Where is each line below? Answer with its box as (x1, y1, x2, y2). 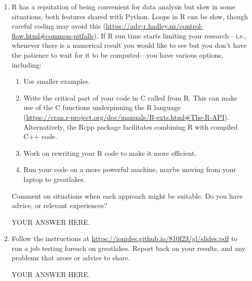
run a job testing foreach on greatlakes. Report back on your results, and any (11, 243, 246, 253)
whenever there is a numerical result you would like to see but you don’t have (11, 40, 247, 50)
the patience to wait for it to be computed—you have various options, (11, 49, 223, 60)
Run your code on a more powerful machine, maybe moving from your (23, 164, 236, 175)
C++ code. (23, 131, 57, 141)
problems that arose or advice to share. (11, 252, 130, 263)
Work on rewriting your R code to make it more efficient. (23, 147, 197, 158)
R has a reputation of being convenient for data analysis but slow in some (11, 1, 235, 11)
